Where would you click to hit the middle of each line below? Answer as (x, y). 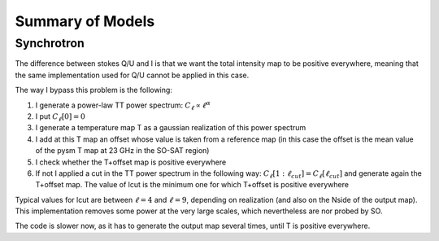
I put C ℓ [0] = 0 (60, 117)
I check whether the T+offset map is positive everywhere (131, 162)
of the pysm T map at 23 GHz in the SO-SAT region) (122, 151)
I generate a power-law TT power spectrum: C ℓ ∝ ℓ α (123, 105)
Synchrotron (50, 43)
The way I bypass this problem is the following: (93, 90)
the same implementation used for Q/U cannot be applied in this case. (132, 75)
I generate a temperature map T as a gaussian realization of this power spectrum (171, 128)
